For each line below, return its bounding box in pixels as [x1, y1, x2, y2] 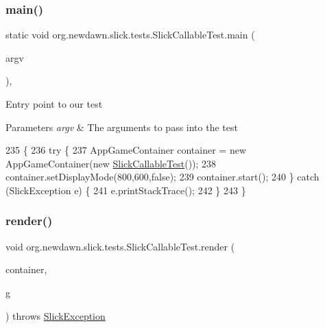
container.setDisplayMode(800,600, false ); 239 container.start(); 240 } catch [5, 169, 320, 184]
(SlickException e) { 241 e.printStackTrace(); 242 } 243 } [5, 183, 246, 197]
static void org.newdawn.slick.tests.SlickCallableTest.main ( [5, 27, 255, 42]
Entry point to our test [5, 97, 103, 110]
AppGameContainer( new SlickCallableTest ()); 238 [5, 156, 217, 170]
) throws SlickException [5, 308, 106, 323]
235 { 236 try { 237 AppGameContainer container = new [5, 143, 246, 157]
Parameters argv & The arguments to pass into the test [5, 119, 238, 134]
